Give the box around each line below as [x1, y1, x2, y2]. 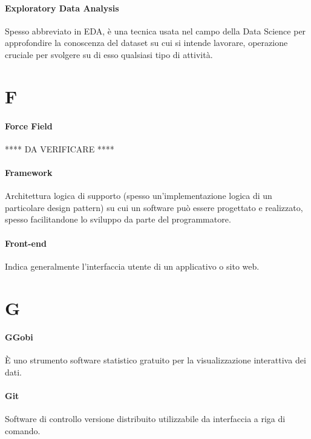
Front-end [5, 236, 47, 249]
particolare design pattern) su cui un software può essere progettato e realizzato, [5, 201, 303, 213]
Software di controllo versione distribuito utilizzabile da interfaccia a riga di [5, 412, 286, 425]
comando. [5, 424, 41, 437]
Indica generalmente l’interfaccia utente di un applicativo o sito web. [5, 259, 260, 272]
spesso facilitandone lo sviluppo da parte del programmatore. [5, 213, 231, 226]
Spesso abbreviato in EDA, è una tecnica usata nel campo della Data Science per [5, 24, 306, 37]
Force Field [5, 119, 53, 132]
